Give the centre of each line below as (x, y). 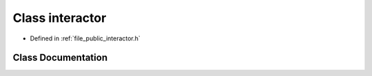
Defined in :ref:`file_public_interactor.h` (85, 38)
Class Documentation (60, 58)
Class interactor (60, 18)
